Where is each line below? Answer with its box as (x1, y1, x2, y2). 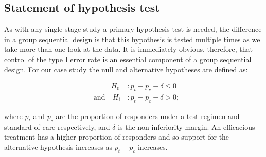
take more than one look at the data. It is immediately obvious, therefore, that (4, 44, 253, 54)
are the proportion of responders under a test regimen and (56, 110, 240, 121)
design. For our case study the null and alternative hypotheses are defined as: (4, 64, 248, 74)
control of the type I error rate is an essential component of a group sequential (4, 53, 252, 64)
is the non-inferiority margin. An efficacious (118, 121, 255, 132)
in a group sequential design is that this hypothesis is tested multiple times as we (4, 33, 260, 44)
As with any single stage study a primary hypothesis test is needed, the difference (4, 24, 262, 34)
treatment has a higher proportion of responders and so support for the (4, 131, 229, 142)
